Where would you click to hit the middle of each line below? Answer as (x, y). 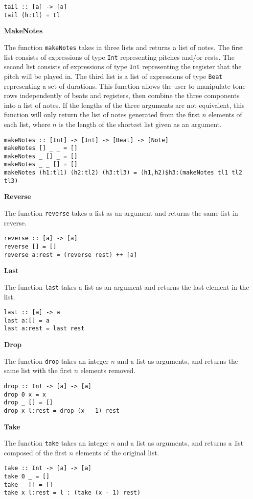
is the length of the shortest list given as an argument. (140, 124)
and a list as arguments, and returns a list (180, 443)
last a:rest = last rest (44, 329)
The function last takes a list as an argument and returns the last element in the (126, 287)
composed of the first (35, 452)
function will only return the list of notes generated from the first (102, 114)
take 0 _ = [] (27, 477)
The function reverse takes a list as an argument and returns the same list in (121, 213)
